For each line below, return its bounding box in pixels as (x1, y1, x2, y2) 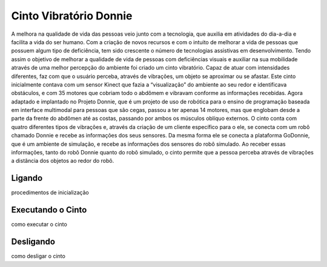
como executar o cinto (11, 221, 68, 228)
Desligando (11, 237, 56, 247)
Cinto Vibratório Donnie (11, 9, 133, 22)
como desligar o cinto (11, 252, 66, 260)
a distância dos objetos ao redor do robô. (11, 157, 114, 165)
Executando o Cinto (11, 205, 87, 215)
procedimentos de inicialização (11, 189, 89, 196)
